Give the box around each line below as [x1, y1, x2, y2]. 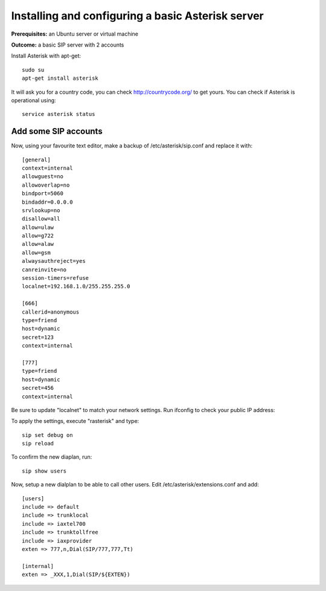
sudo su [22, 66, 45, 73]
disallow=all [22, 215, 60, 222]
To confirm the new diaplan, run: [11, 453, 92, 460]
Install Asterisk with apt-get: [11, 52, 81, 60]
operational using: [11, 97, 57, 104]
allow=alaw [22, 241, 54, 248]
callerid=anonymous [22, 308, 80, 315]
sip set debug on [22, 431, 73, 438]
